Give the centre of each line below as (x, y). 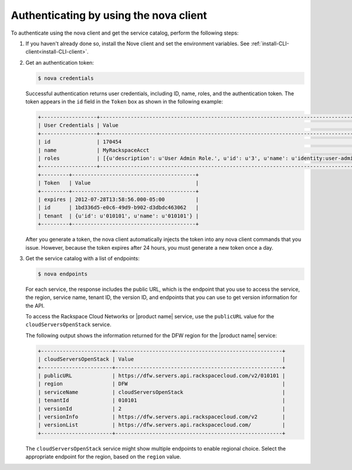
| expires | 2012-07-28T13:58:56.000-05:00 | (118, 199)
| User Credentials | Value (78, 125)
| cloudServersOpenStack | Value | (162, 359)
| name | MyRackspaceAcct (94, 150)
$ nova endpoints (63, 274)
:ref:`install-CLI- (270, 43)
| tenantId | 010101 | (162, 400)
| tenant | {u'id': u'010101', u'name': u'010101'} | (118, 216)
